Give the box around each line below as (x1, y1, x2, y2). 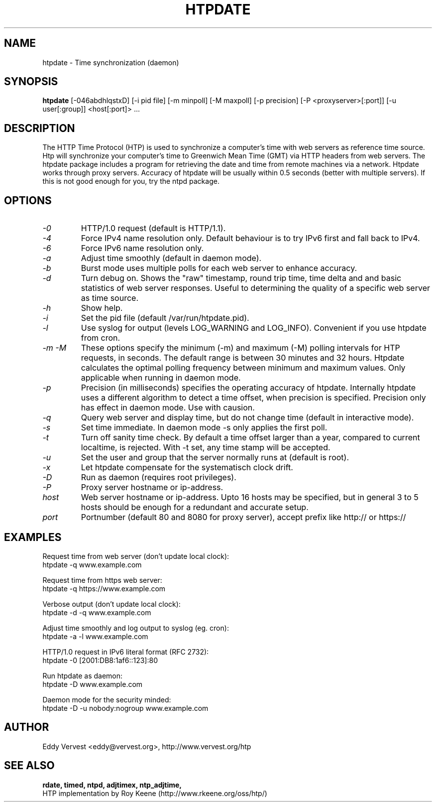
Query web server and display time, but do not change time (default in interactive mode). (81, 412, 414, 423)
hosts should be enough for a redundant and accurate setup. (81, 502, 309, 513)
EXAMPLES (4, 531, 62, 543)
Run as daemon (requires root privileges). (81, 472, 236, 483)
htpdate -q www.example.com (42, 560, 142, 569)
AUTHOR (4, 721, 49, 734)
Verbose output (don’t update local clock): (42, 599, 181, 608)
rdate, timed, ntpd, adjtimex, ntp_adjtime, (42, 780, 182, 789)
